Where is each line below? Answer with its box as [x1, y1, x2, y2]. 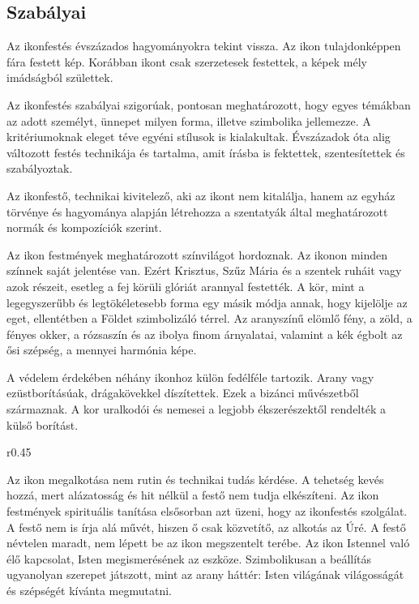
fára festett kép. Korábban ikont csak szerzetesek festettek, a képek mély [6, 53, 367, 70]
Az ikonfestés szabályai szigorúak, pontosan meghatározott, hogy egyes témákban [6, 96, 411, 113]
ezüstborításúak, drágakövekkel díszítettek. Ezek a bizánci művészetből [6, 384, 359, 401]
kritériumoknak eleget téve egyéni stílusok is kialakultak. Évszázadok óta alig [6, 128, 391, 145]
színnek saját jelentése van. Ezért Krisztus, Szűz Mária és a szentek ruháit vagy [6, 262, 402, 279]
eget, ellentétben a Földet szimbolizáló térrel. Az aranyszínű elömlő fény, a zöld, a [6, 310, 413, 327]
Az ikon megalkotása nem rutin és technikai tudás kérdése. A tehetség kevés [6, 470, 384, 487]
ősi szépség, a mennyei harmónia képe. [6, 341, 197, 358]
